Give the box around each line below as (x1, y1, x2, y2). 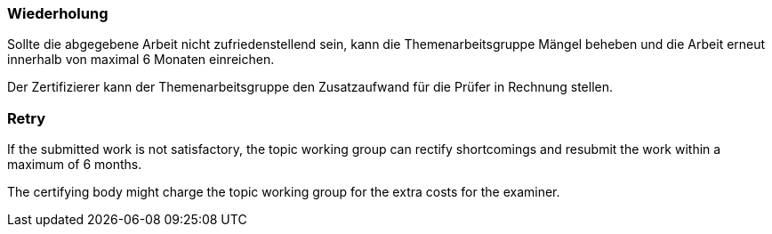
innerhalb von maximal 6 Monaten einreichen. (7, 52, 275, 68)
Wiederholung (7, 4, 109, 22)
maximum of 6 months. (7, 157, 142, 173)
